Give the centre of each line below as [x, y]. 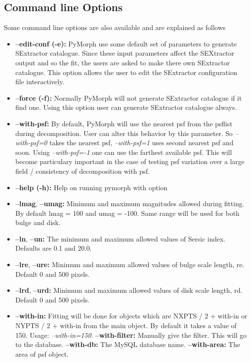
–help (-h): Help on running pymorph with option [91, 187]
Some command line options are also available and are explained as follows [115, 27]
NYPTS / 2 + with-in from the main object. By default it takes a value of [126, 325]
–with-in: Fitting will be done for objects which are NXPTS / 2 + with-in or [131, 316]
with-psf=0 [31, 143]
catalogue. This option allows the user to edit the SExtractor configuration [126, 72]
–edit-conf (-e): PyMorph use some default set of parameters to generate [126, 43]
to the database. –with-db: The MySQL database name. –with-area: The [128, 344]
